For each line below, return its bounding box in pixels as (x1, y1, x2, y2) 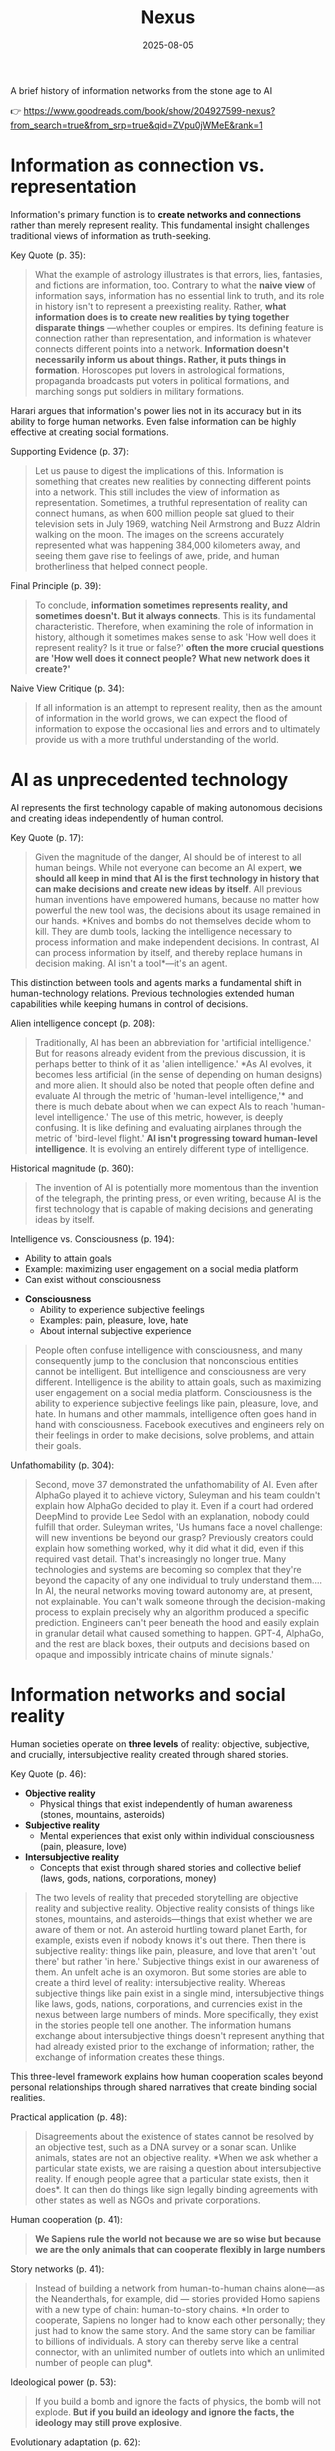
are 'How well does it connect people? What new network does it (34, 652, 310, 664)
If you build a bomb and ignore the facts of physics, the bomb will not (34, 2395, 322, 2407)
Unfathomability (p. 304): (10, 1459, 115, 1471)
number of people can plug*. (34, 2356, 153, 2368)
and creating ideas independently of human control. (10, 812, 224, 824)
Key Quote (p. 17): (10, 831, 84, 843)
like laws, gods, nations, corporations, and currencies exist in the (34, 1997, 303, 2010)
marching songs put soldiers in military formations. (34, 385, 245, 397)
